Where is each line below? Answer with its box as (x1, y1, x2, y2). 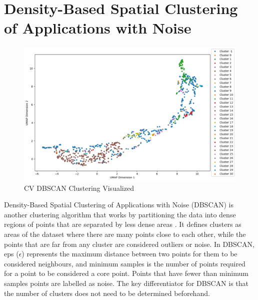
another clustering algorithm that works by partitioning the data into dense (4, 209, 236, 219)
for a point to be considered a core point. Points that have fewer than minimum (4, 268, 248, 278)
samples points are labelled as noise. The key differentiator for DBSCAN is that (4, 277, 249, 288)
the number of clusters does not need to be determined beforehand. (4, 287, 210, 298)
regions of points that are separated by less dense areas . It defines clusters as (4, 219, 241, 229)
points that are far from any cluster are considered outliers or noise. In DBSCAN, (4, 238, 254, 249)
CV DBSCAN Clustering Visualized (24, 182, 134, 193)
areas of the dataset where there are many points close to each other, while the (4, 228, 246, 239)
